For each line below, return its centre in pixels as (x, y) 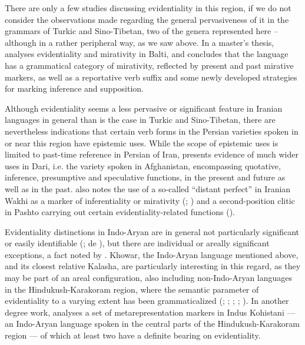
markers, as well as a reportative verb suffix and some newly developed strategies (151, 77)
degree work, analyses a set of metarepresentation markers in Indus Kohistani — (150, 312)
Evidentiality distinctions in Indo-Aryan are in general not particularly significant (152, 231)
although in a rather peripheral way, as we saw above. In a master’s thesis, (140, 42)
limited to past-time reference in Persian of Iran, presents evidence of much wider (152, 154)
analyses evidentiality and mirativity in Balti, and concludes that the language (147, 54)
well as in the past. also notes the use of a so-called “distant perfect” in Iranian (148, 188)
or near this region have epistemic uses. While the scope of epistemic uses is (142, 143)
